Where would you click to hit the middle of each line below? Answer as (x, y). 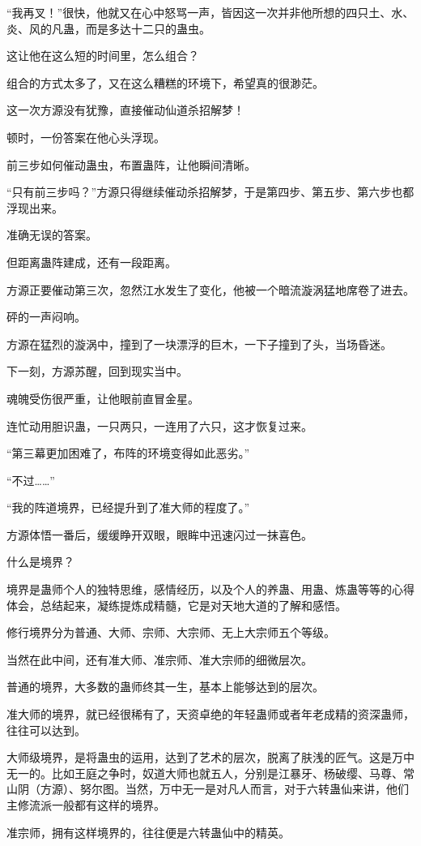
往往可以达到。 (46, 730)
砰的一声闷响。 (46, 317)
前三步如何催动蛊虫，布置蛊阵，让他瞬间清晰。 (131, 164)
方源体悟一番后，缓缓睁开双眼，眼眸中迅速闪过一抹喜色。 (159, 534)
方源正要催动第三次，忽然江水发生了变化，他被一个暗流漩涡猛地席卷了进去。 (210, 289)
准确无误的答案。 (52, 235)
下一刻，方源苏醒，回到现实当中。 (97, 371)
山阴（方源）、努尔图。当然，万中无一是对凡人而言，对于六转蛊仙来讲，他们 (208, 789)
